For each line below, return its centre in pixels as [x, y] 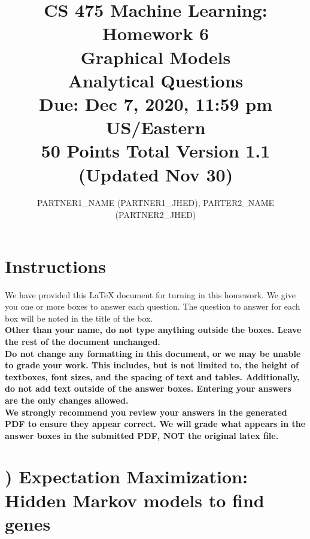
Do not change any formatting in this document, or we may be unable [153, 353]
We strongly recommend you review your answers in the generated [146, 412]
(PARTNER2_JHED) [156, 215]
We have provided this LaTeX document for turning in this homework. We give [150, 294]
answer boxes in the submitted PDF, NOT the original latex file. [142, 435]
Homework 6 [156, 33]
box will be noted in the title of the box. [79, 318]
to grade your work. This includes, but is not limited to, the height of [152, 365]
